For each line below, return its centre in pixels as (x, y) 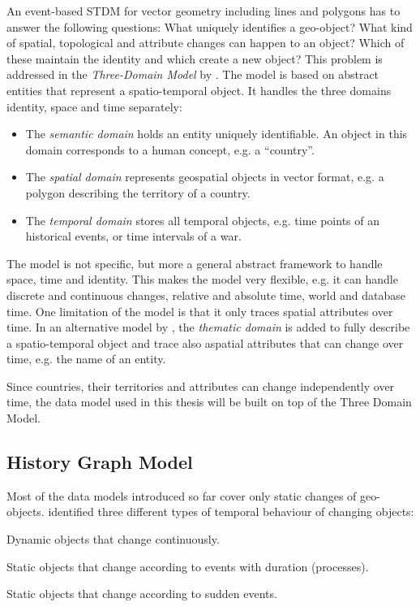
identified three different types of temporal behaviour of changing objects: (231, 512)
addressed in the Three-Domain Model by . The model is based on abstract (193, 74)
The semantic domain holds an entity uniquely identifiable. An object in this (216, 134)
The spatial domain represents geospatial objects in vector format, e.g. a (205, 177)
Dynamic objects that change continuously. (113, 539)
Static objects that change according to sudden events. (142, 594)
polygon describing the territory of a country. (138, 192)
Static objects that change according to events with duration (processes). (188, 566)
